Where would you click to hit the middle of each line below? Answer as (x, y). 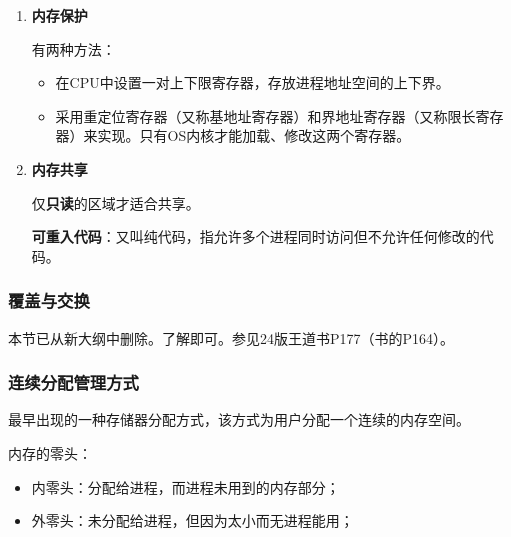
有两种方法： (73, 48)
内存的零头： (50, 452)
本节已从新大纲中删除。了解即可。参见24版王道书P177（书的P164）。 (231, 337)
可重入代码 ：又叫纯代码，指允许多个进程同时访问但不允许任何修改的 (255, 236)
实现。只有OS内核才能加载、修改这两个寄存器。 (254, 135)
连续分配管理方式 (73, 382)
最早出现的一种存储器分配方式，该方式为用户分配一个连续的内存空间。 (239, 419)
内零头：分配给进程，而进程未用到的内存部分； (185, 486)
